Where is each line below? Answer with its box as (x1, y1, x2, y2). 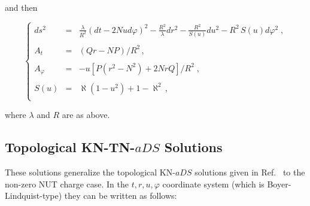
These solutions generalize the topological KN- (5, 166, 175, 178)
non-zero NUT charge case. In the (5, 177, 129, 190)
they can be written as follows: (64, 189, 177, 202)
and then (5, 1, 38, 13)
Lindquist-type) (5, 189, 62, 202)
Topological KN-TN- (5, 138, 135, 156)
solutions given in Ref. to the (194, 166, 305, 178)
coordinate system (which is (162, 177, 265, 190)
